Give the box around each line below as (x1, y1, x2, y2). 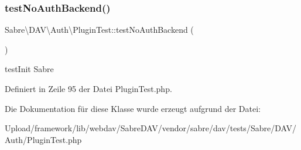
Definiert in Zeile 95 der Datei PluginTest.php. (5, 83, 172, 94)
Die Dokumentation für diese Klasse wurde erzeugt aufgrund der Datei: (5, 102, 261, 114)
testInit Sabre (5, 63, 54, 75)
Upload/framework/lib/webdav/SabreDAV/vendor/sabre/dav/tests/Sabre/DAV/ (5, 122, 296, 134)
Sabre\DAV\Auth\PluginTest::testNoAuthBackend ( (5, 23, 194, 36)
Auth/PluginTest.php (5, 133, 82, 145)
